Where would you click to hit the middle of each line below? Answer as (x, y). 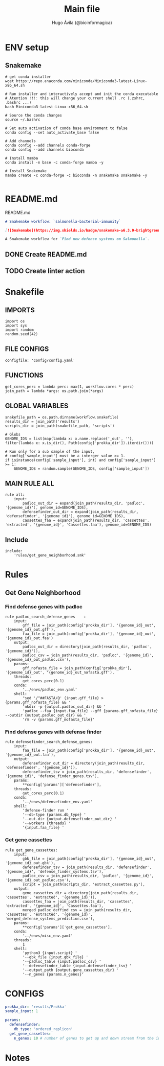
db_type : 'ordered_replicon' (43, 1029)
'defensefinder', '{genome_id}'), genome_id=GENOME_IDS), (65, 516)
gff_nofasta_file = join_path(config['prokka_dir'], (77, 668)
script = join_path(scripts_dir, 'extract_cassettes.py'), (84, 884)
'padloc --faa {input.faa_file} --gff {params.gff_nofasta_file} (91, 711)
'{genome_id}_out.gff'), (30, 630)
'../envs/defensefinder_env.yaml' (58, 802)
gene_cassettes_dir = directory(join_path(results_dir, (81, 893)
